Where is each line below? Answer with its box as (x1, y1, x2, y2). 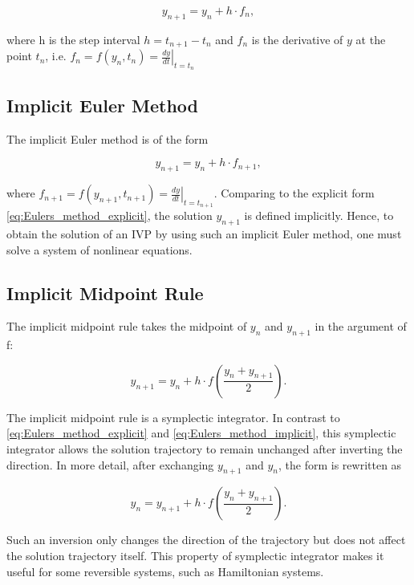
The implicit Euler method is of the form (6, 130, 209, 147)
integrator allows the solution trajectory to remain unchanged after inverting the (6, 441, 403, 457)
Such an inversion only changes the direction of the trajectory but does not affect (6, 531, 406, 548)
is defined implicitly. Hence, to (244, 207, 394, 224)
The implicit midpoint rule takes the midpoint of (6, 318, 247, 335)
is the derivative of (251, 30, 343, 47)
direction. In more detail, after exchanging (6, 456, 214, 473)
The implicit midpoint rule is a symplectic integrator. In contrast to (6, 408, 340, 425)
